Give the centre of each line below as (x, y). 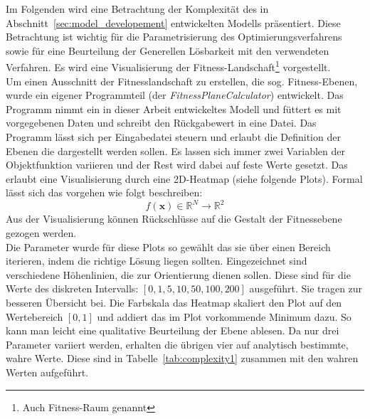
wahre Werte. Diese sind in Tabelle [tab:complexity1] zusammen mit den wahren (182, 358)
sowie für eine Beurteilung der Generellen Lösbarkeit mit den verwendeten (168, 50)
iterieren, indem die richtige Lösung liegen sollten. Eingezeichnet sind (157, 261)
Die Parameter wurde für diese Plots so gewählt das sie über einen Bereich (168, 246)
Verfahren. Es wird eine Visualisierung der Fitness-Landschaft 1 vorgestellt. (168, 66)
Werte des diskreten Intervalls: (72, 288)
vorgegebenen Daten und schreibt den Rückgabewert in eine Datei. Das (161, 123)
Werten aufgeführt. (47, 372)
